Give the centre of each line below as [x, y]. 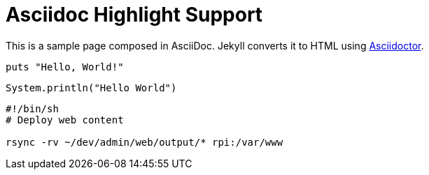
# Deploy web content [65, 120]
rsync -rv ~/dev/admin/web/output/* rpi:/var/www [145, 142]
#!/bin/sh [32, 108]
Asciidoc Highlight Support [134, 15]
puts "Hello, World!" [65, 67]
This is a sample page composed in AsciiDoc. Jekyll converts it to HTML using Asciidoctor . [215, 45]
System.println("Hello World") [91, 87]
